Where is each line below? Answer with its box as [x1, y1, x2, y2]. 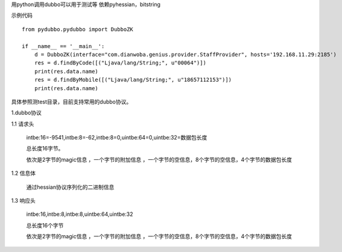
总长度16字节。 [26, 145, 64, 152]
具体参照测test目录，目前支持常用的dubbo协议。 [11, 98, 132, 105]
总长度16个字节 [26, 221, 64, 229]
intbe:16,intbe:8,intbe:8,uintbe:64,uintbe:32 [26, 211, 133, 218]
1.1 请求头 [11, 120, 34, 128]
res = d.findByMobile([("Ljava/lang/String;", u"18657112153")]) [34, 76, 232, 84]
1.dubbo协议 [11, 109, 42, 117]
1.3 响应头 [11, 197, 36, 204]
